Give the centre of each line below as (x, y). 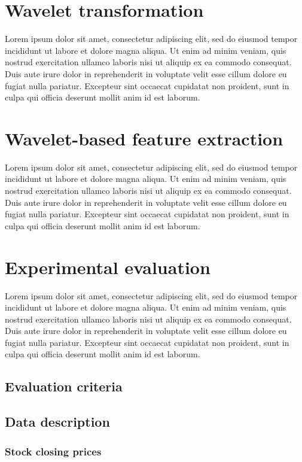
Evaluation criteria (64, 386)
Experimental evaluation (108, 267)
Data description (57, 422)
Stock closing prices (53, 451)
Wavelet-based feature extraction (144, 138)
